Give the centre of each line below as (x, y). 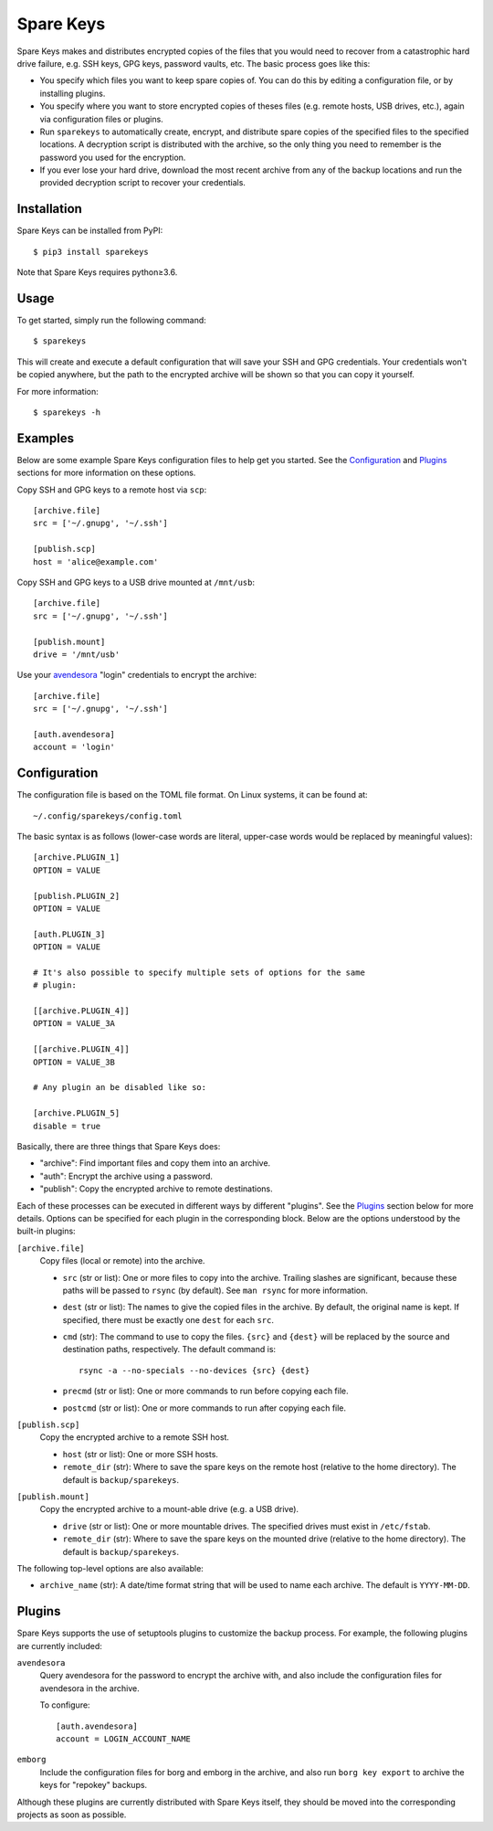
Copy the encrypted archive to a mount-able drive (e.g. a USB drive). (169, 1509)
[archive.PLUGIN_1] (77, 857)
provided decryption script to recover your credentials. (143, 183)
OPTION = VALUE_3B (74, 1062)
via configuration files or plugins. (101, 119)
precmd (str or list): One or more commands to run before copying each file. (205, 1391)
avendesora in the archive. (90, 1688)
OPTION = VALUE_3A (74, 1024)
